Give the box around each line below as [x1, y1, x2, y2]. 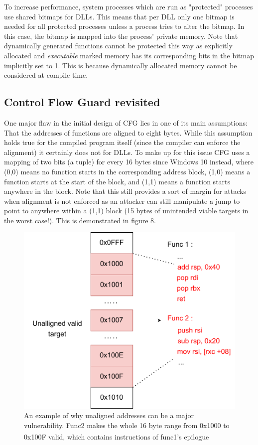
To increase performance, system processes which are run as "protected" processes [4, 1, 253, 11]
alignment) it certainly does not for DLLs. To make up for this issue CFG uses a [4, 147, 250, 157]
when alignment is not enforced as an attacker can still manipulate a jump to [4, 195, 240, 206]
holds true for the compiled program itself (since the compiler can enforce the [4, 137, 241, 148]
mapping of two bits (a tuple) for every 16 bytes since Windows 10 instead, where [4, 156, 254, 167]
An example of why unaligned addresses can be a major [24, 410, 194, 421]
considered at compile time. [4, 70, 88, 80]
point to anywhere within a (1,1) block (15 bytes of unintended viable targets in [4, 205, 249, 216]
